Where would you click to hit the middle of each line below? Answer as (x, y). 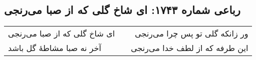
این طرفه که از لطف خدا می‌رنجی (190, 48)
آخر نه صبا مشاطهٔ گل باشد (55, 48)
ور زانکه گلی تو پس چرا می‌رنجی (192, 33)
